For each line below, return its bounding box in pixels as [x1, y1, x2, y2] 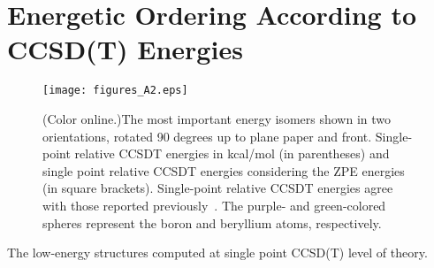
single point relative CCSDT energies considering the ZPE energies [42, 161, 405, 180]
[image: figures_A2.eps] [42, 84, 188, 97]
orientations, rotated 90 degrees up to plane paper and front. [42, 126, 372, 145]
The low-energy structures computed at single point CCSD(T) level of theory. [7, 243, 428, 262]
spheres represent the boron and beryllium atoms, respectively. [42, 213, 382, 232]
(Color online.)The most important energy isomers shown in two [42, 109, 392, 127]
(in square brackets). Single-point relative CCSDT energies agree [42, 179, 393, 197]
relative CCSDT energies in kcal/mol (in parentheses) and [74, 144, 390, 163]
